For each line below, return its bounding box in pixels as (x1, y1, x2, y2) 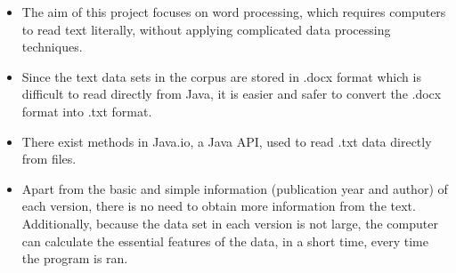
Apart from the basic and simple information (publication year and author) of (21, 179, 448, 197)
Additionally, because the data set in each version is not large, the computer (21, 213, 438, 232)
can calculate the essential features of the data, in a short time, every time (21, 231, 428, 250)
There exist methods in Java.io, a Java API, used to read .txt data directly (21, 132, 432, 150)
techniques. (21, 37, 83, 56)
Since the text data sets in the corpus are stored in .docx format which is (21, 67, 421, 85)
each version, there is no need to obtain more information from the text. (21, 197, 416, 215)
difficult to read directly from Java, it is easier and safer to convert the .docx (21, 84, 442, 103)
